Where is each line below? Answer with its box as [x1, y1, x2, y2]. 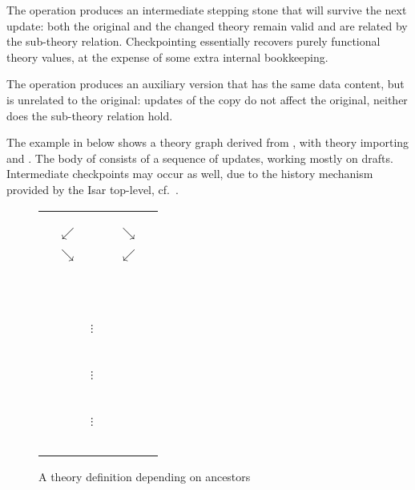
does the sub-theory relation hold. [6, 107, 173, 124]
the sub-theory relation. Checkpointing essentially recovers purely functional [6, 33, 381, 50]
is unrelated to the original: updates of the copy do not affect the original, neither [6, 91, 408, 107]
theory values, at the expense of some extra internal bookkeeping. [6, 48, 328, 65]
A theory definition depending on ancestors [38, 468, 251, 484]
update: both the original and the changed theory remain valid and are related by [6, 17, 408, 34]
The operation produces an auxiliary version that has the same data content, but [6, 75, 405, 92]
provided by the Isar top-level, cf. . [6, 180, 179, 197]
